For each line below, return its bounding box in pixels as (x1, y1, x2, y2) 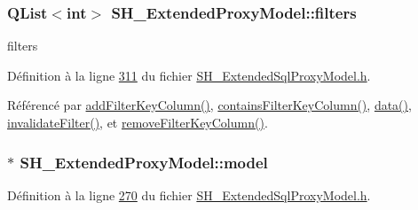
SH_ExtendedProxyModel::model (20, 151, 268, 173)
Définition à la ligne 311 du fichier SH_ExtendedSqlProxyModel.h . (7, 66, 371, 84)
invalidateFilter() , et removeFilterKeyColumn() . (7, 113, 268, 131)
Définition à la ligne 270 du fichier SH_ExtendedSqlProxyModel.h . (7, 185, 371, 204)
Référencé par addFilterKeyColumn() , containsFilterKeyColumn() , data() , (7, 96, 412, 114)
